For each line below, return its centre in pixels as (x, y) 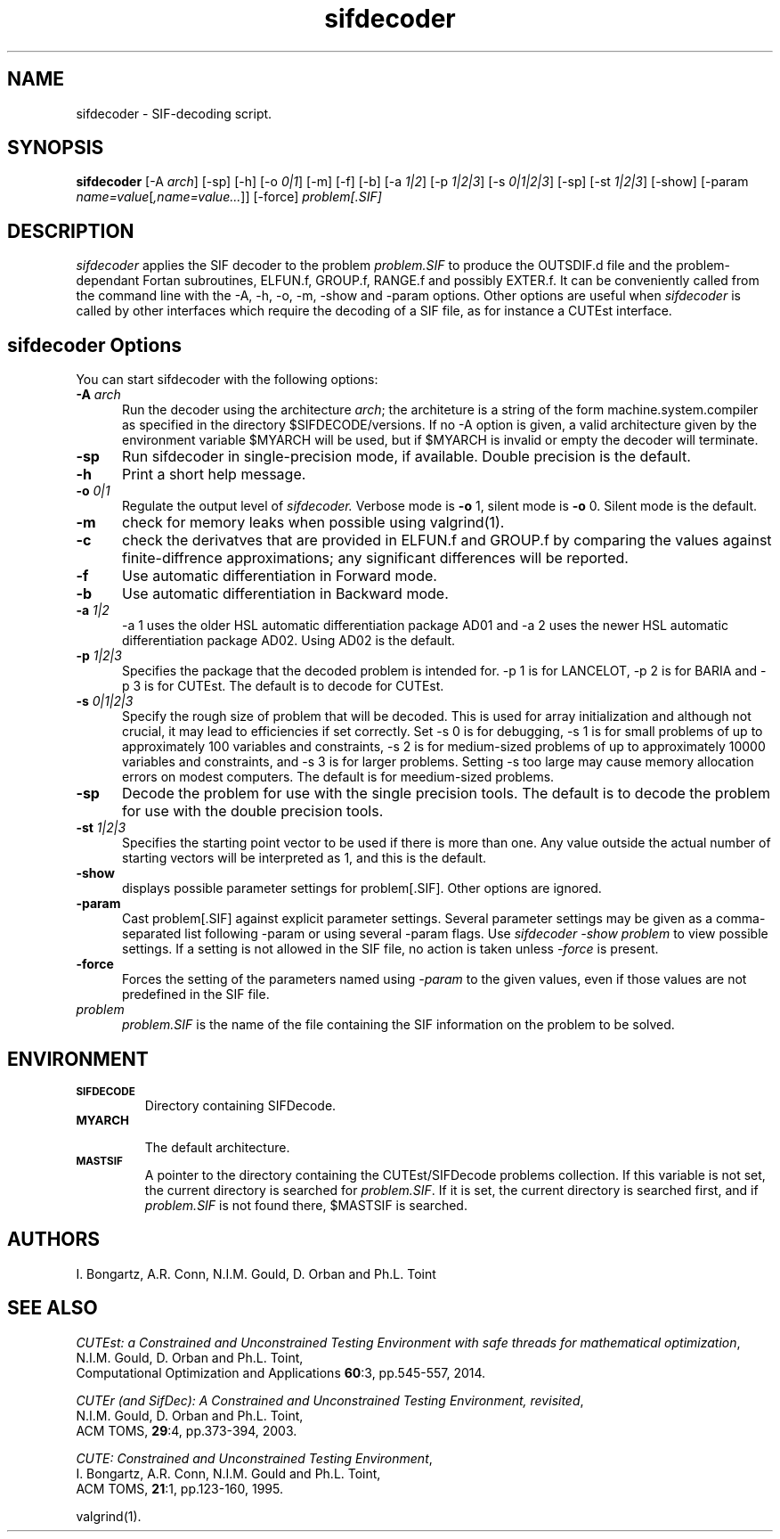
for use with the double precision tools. (252, 811)
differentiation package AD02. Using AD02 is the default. (289, 641)
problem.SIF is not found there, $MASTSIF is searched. (306, 1205)
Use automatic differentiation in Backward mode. (285, 594)
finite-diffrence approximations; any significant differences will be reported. (375, 558)
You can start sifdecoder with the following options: (227, 380)
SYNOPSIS (56, 148)
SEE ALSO (53, 1308)
